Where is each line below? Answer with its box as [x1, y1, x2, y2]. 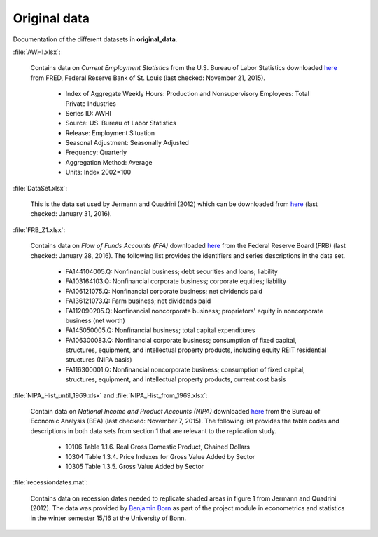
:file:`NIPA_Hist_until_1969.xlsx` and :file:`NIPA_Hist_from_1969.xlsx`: [13, 391, 208, 400]
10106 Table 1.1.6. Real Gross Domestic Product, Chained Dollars [65, 442, 251, 451]
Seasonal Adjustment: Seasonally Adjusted [65, 139, 189, 147]
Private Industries [65, 99, 117, 108]
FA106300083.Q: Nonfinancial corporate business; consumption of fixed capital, [65, 336, 297, 344]
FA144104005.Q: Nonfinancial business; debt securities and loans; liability [65, 267, 278, 276]
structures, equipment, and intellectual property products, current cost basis [65, 375, 286, 383]
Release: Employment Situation [65, 128, 155, 137]
